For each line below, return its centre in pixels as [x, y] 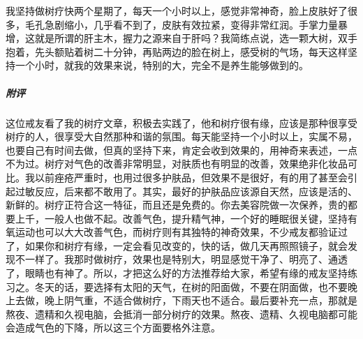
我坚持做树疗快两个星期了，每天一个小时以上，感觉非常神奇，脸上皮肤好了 [177, 10]
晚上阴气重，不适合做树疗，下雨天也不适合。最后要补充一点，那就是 [201, 300]
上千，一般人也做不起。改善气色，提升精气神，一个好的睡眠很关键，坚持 [181, 218]
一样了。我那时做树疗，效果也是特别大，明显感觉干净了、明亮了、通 [181, 259]
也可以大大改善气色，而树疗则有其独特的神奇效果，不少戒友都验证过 [191, 232]
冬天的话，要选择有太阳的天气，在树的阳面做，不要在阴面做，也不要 [191, 286]
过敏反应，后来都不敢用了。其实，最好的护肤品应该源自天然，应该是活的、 [186, 191]
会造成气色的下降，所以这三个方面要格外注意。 [113, 327]
